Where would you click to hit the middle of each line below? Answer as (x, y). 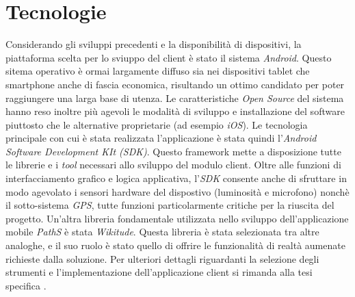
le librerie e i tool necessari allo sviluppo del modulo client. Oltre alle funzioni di (173, 165)
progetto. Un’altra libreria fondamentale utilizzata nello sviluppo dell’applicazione (177, 218)
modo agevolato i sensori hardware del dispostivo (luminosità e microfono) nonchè (177, 191)
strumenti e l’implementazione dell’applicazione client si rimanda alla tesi (159, 272)
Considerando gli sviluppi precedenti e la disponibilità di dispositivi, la (154, 44)
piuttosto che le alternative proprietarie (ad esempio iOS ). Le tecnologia (157, 124)
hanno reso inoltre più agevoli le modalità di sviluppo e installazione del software (175, 111)
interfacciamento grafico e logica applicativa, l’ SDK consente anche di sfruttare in (176, 178)
